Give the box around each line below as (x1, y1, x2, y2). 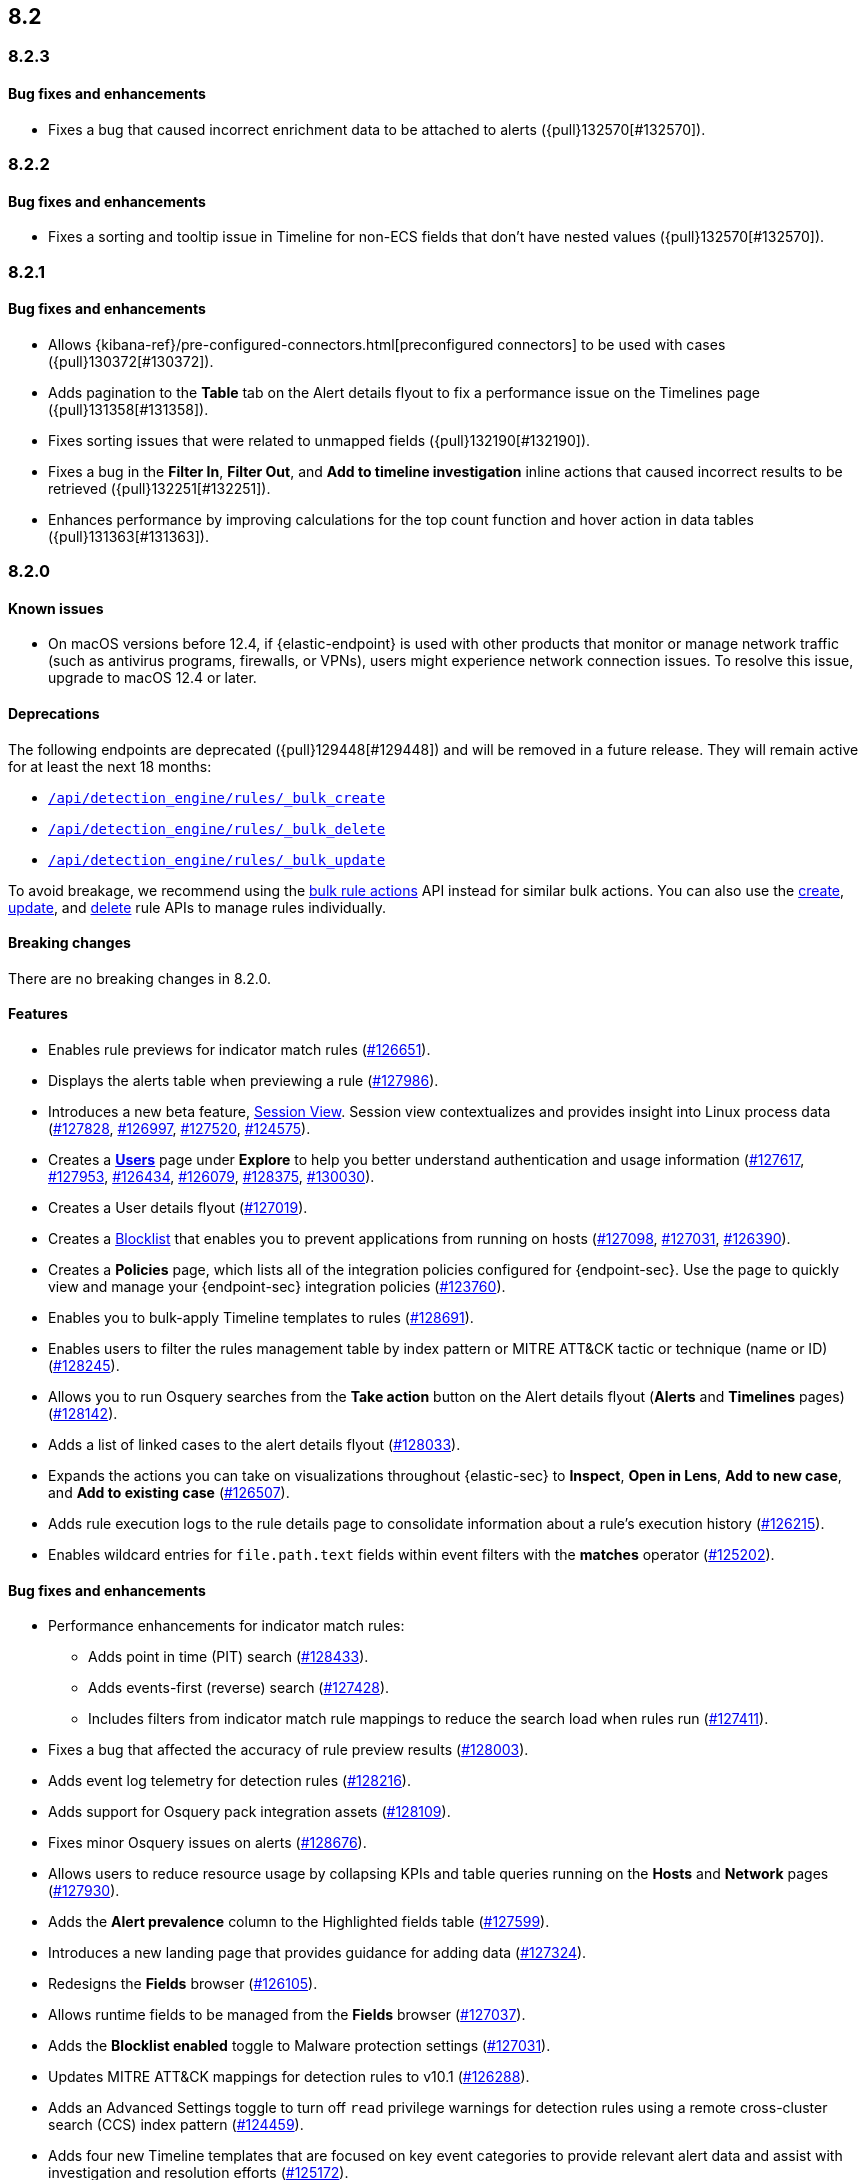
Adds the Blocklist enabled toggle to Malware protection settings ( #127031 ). (48, 2037, 551, 2055)
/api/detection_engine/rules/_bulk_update (48, 851, 386, 868)
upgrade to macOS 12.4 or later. (48, 669, 257, 687)
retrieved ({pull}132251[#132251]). (48, 479, 271, 497)
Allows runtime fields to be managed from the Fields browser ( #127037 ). (48, 2006, 526, 2024)
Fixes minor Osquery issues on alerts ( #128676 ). (48, 1834, 367, 1852)
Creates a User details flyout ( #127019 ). (48, 1199, 308, 1217)
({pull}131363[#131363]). (48, 527, 209, 545)
